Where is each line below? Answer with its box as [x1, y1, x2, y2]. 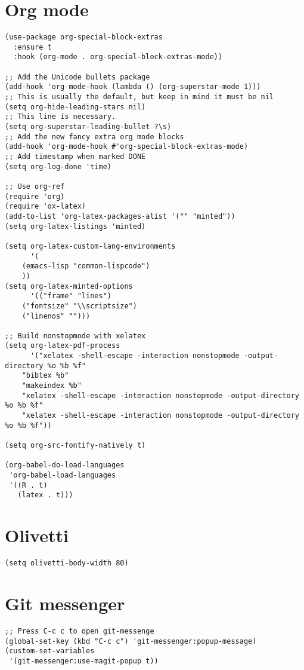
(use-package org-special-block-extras [5, 33, 163, 42]
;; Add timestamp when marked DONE [5, 152, 146, 161]
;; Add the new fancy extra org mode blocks [5, 132, 184, 141]
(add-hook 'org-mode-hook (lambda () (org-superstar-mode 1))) [5, 82, 261, 91]
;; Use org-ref [5, 182, 65, 191]
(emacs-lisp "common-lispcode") [21, 262, 150, 271]
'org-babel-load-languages [9, 471, 116, 479]
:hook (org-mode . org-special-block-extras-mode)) [13, 53, 223, 62]
